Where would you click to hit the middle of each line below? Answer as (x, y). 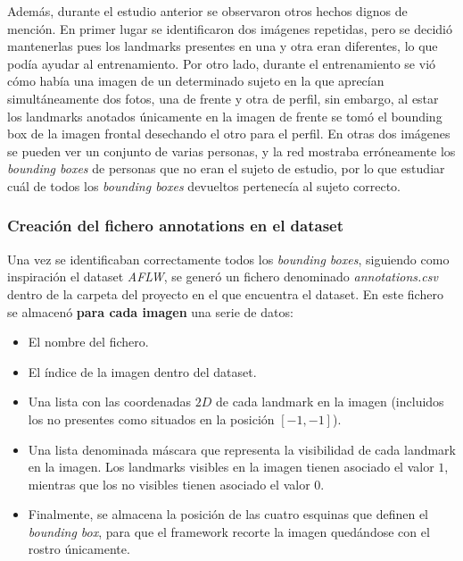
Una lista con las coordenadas (110, 402)
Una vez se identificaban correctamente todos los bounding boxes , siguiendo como (228, 259)
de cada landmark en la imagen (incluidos (330, 402)
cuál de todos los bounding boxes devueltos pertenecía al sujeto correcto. (204, 185)
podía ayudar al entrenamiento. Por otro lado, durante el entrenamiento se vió (222, 63)
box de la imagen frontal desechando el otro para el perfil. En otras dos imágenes (229, 134)
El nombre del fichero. (88, 342)
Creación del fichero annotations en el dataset (176, 226)
